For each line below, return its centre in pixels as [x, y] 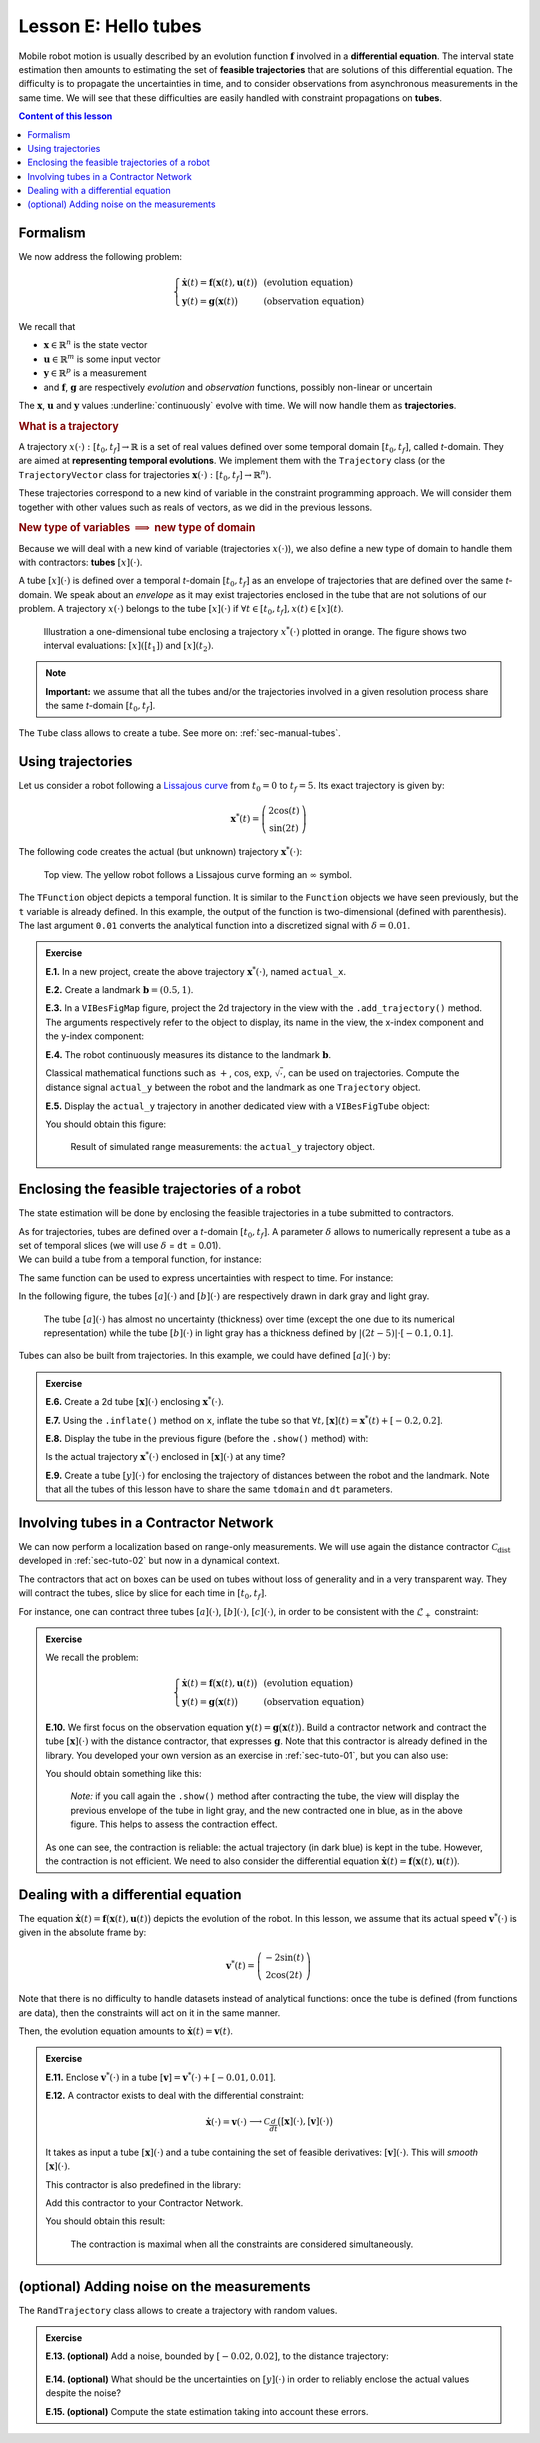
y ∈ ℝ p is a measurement [95, 372]
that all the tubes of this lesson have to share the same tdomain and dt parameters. [219, 1489]
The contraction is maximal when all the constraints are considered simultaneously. [242, 2244]
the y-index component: [95, 1036]
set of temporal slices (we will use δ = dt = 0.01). [120, 1245]
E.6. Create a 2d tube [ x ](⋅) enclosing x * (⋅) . [134, 1401]
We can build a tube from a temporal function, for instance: [140, 1259]
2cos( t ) [284, 810]
